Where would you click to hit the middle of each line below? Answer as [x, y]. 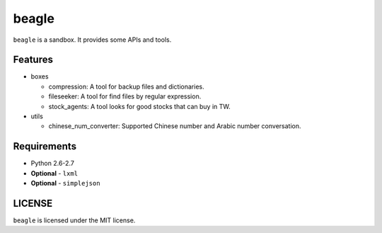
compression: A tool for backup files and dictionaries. [126, 86]
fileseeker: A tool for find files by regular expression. [125, 96]
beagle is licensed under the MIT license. [74, 220]
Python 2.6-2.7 [52, 164]
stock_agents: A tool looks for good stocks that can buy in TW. [140, 106]
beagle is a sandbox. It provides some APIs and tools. [92, 40]
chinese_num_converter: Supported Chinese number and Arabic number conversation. [175, 126]
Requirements [45, 146]
